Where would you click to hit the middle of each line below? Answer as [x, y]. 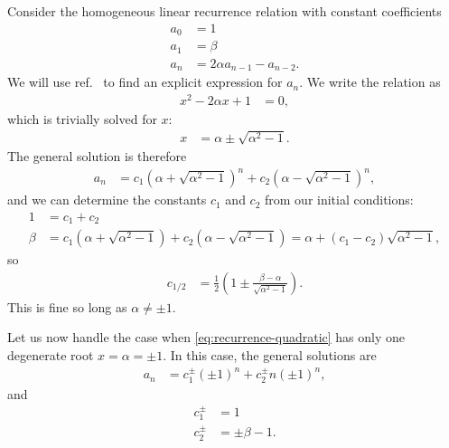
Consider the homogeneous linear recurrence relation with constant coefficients [224, 11]
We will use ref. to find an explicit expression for [145, 82]
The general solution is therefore [97, 155]
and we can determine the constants [107, 200]
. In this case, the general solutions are [270, 354]
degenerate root [51, 354]
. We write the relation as [370, 82]
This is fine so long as [67, 306]
